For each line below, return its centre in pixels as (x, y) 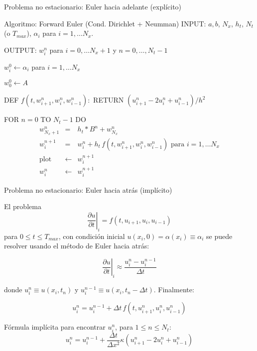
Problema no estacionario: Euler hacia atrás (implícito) (88, 189)
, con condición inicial (92, 236)
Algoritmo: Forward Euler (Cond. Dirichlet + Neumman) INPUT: (105, 23)
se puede (219, 236)
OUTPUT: (20, 50)
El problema (23, 206)
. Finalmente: (174, 290)
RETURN (109, 100)
